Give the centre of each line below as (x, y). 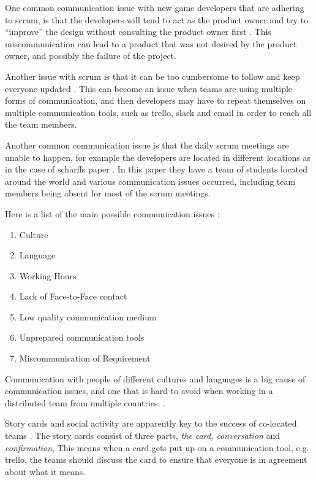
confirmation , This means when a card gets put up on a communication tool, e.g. (157, 447)
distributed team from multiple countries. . (85, 402)
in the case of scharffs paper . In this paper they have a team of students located (156, 169)
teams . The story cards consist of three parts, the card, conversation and (143, 435)
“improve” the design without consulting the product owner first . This (138, 32)
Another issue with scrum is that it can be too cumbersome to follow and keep (152, 76)
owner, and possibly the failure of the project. (91, 56)
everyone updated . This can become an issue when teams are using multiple (149, 88)
